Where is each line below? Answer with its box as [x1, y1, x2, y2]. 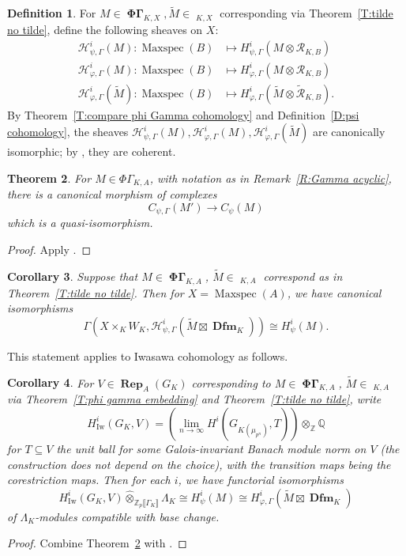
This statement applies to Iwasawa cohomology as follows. [7, 347, 288, 364]
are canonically [312, 123, 385, 140]
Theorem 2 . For [7, 169, 92, 186]
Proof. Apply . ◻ [7, 240, 92, 257]
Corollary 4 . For [7, 374, 94, 391]
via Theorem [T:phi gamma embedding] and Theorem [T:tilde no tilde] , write [7, 391, 382, 407]
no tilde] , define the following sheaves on [7, 21, 203, 38]
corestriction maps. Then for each [7, 471, 171, 488]
